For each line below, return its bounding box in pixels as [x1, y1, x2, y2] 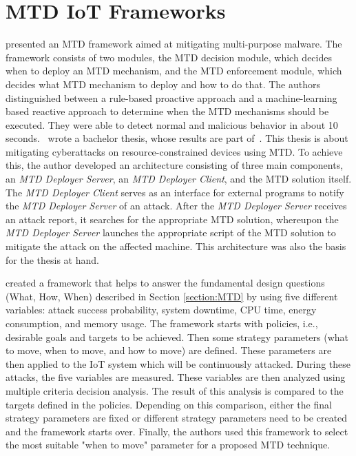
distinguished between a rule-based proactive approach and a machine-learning [6, 90, 337, 105]
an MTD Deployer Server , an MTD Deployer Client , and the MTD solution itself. [6, 172, 352, 186]
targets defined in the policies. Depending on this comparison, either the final [6, 397, 332, 411]
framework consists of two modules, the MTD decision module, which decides [6, 50, 332, 64]
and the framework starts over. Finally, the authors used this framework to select [6, 424, 348, 438]
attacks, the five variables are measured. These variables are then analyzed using [6, 370, 346, 384]
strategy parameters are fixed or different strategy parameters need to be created [6, 411, 348, 425]
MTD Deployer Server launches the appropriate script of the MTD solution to [6, 225, 336, 240]
